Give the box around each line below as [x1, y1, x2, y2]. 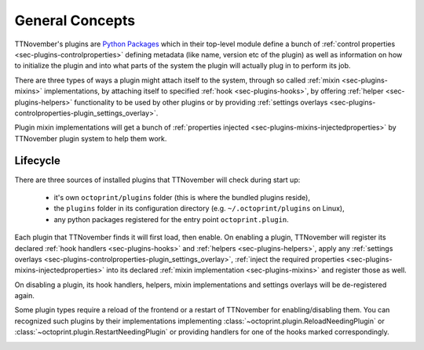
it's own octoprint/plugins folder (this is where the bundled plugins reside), [53, 192, 310, 202]
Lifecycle [14, 154, 60, 168]
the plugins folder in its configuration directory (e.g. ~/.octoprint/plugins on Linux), [53, 204, 345, 213]
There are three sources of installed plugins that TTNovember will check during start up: [14, 175, 301, 184]
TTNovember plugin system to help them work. [14, 133, 167, 143]
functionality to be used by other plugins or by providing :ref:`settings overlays [74, 97, 328, 107]
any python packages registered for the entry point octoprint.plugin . [53, 214, 290, 224]
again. [14, 291, 35, 301]
